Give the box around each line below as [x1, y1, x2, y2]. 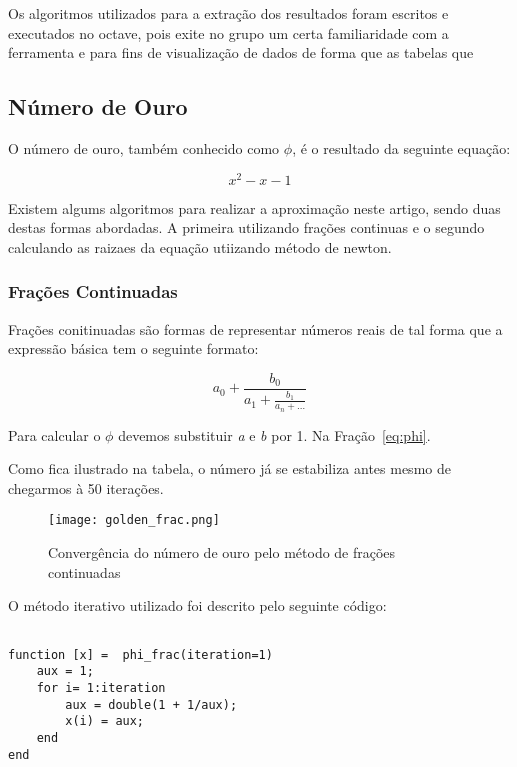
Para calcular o [8, 424, 101, 445]
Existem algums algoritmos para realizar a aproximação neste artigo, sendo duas [8, 197, 501, 218]
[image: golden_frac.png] [48, 513, 220, 528]
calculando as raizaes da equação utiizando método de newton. [8, 236, 392, 257]
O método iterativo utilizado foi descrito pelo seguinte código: [8, 595, 387, 616]
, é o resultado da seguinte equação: [292, 137, 511, 158]
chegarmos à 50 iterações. [8, 477, 164, 498]
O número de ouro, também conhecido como [8, 137, 280, 158]
